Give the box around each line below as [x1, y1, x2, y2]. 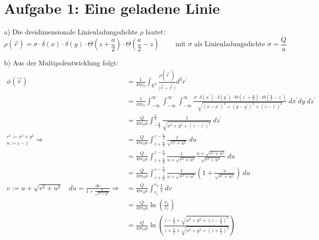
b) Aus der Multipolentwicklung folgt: [4, 58, 118, 68]
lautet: [145, 27, 166, 37]
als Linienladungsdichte [194, 41, 265, 48]
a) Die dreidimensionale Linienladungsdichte [4, 27, 138, 37]
